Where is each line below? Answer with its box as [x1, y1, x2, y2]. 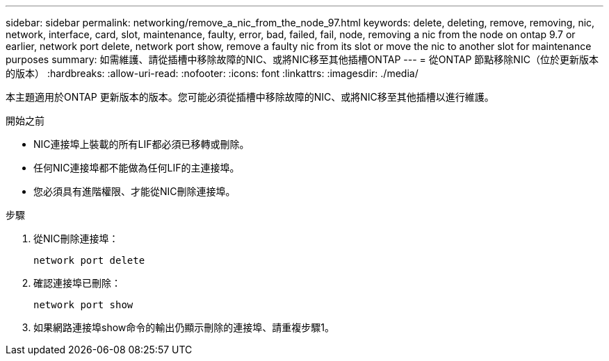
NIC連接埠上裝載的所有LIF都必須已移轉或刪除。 [33, 138, 250, 150]
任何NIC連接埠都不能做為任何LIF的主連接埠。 [33, 162, 240, 174]
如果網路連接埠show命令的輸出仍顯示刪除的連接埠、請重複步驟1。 [33, 321, 334, 333]
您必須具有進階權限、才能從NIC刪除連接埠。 [33, 185, 236, 197]
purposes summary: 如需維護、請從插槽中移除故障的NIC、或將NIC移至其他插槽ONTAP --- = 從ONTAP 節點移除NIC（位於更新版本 [6, 53, 599, 65]
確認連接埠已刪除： [33, 277, 121, 289]
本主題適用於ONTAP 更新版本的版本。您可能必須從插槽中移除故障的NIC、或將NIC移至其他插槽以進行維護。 [6, 91, 494, 103]
